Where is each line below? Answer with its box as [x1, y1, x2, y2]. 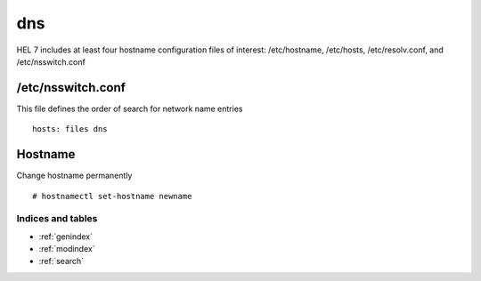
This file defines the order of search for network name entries [16, 103, 243, 114]
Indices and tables [16, 213, 98, 225]
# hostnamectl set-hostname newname [32, 191, 192, 201]
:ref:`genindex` [38, 231, 94, 242]
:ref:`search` [38, 256, 85, 267]
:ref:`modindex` [38, 244, 95, 254]
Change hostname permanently [16, 170, 133, 181]
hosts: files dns [32, 124, 108, 134]
